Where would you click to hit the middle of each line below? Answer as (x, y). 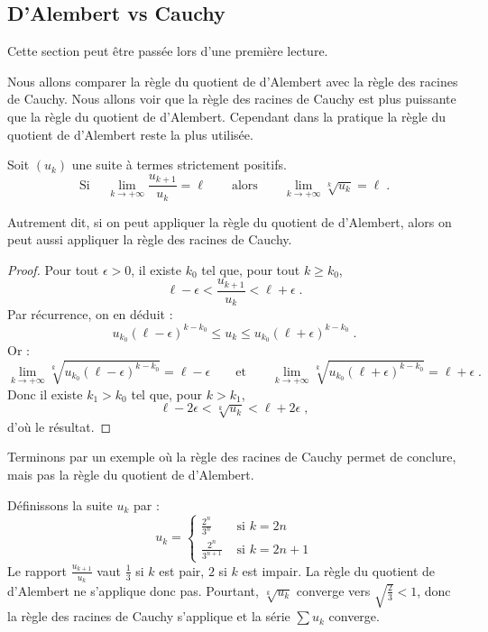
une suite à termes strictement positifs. (179, 165)
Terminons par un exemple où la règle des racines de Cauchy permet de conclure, (232, 457)
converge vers (333, 590)
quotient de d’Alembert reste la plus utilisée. (130, 134)
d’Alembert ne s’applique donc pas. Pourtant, (133, 590)
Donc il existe (45, 394)
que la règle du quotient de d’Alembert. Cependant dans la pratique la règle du (226, 116)
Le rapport (37, 570)
